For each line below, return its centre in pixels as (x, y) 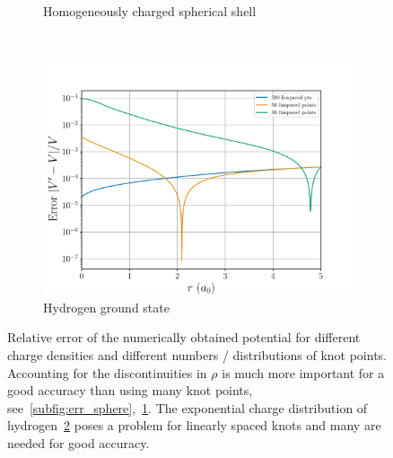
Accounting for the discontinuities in (107, 372)
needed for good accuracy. (79, 442)
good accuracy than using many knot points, (130, 390)
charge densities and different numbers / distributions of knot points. (197, 354)
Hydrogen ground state (106, 307)
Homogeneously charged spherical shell (150, 11)
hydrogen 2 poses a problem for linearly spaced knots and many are (194, 425)
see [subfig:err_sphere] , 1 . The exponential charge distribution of (188, 407)
